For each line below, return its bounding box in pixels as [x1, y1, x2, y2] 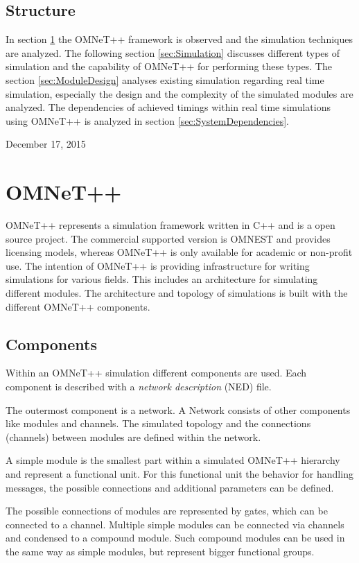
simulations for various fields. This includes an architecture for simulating [6, 272, 318, 286]
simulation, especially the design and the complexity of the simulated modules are [6, 86, 353, 101]
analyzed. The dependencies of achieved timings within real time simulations [6, 100, 331, 114]
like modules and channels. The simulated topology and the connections [6, 416, 311, 431]
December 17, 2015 [6, 137, 86, 151]
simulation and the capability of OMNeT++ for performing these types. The [6, 59, 332, 73]
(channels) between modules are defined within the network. [6, 429, 261, 444]
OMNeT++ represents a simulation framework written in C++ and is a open [6, 218, 335, 232]
